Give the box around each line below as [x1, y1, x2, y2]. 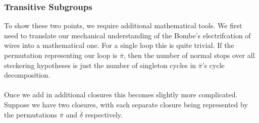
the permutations [4, 109, 58, 119]
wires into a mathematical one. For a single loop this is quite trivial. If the [4, 40, 234, 50]
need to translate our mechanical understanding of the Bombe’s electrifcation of [4, 30, 251, 40]
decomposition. [4, 70, 50, 80]
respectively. [85, 109, 123, 119]
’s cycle [202, 59, 225, 70]
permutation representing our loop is [4, 50, 118, 60]
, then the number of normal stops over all [123, 50, 255, 60]
